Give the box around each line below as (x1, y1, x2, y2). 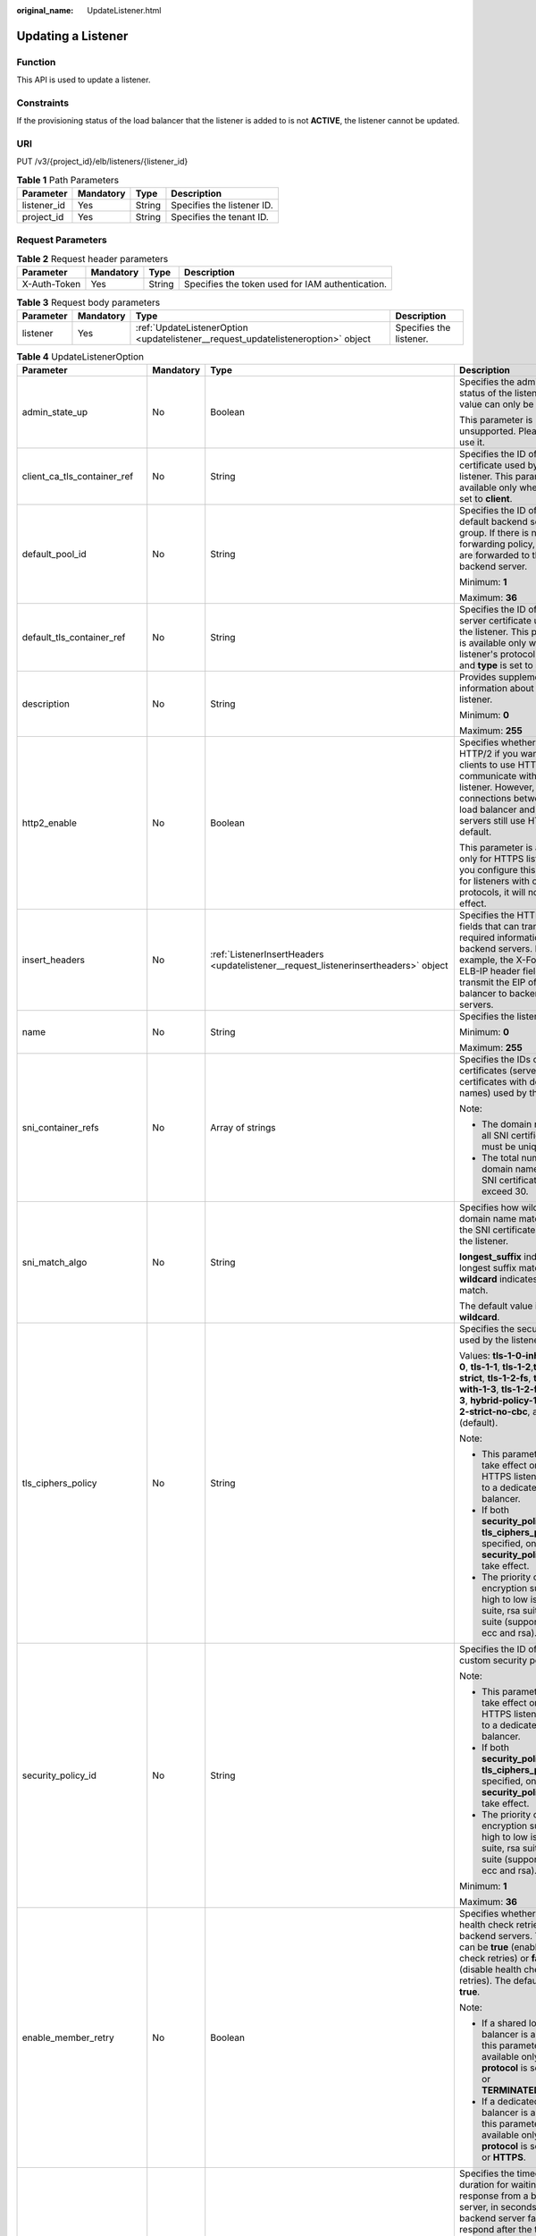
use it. (458, 436, 486, 449)
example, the (458, 953, 514, 966)
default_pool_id (21, 548, 87, 561)
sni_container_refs (21, 1122, 99, 1134)
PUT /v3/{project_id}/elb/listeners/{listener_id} (16, 157, 188, 167)
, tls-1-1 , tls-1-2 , (465, 1360, 534, 1373)
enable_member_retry (21, 2031, 115, 2044)
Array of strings (210, 1122, 276, 1134)
